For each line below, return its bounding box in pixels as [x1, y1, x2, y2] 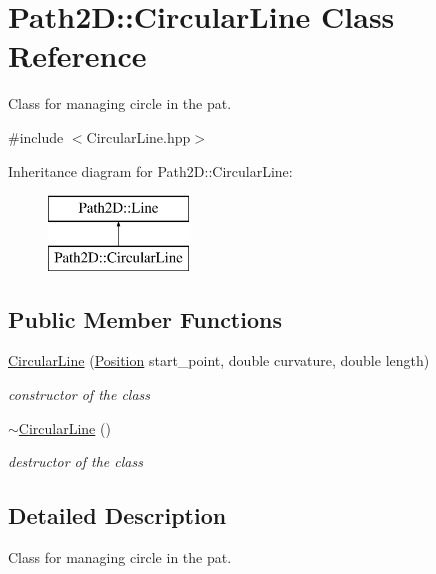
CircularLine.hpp [86, 126, 191, 147]
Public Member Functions [8, 303, 282, 334]
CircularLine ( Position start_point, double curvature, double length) [8, 350, 430, 371]
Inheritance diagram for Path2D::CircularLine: [8, 160, 293, 181]
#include [8, 126, 64, 147]
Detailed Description [8, 500, 227, 531]
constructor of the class [8, 384, 151, 405]
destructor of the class [8, 451, 143, 472]
